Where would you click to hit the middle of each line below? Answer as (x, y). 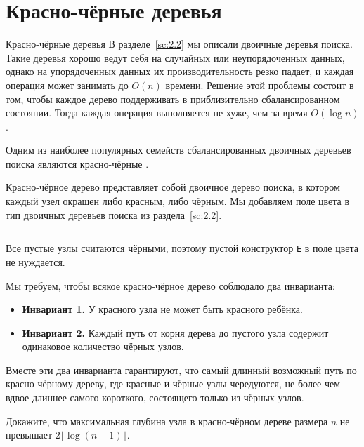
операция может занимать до (67, 85)
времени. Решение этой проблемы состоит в (260, 85)
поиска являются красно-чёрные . (77, 163)
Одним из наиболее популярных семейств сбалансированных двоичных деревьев (178, 150)
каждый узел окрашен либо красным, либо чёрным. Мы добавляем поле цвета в (178, 201)
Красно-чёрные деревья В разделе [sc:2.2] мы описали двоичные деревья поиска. (179, 44)
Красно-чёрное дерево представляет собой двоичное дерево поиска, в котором (173, 187)
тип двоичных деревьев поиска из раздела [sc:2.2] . (114, 214)
